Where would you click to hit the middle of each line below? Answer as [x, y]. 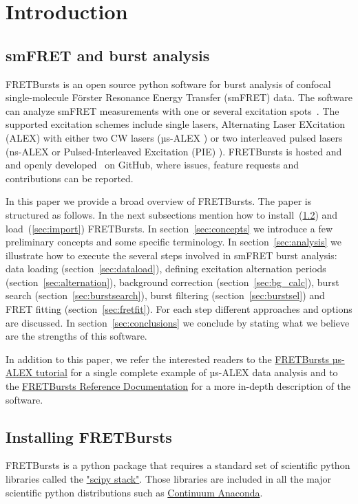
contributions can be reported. [70, 178]
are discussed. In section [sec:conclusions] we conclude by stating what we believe [178, 322]
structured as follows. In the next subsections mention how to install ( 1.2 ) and [172, 214]
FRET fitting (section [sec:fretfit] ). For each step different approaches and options [179, 309]
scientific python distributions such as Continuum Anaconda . [134, 492]
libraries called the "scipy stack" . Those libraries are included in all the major [169, 479]
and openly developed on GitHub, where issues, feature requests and [152, 165]
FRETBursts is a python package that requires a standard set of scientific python [178, 465]
